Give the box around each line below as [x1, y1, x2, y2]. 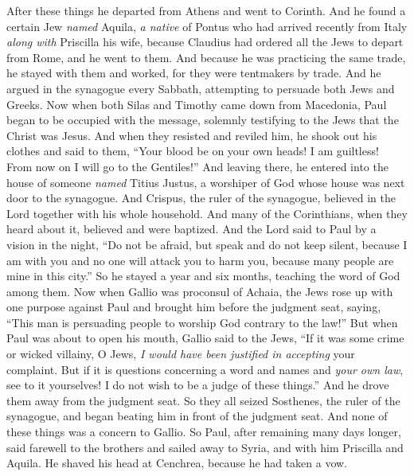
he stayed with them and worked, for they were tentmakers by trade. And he [6, 64, 381, 81]
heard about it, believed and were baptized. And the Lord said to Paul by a [6, 220, 377, 237]
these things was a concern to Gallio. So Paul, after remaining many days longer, [6, 423, 401, 440]
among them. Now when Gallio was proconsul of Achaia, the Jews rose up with [6, 283, 393, 299]
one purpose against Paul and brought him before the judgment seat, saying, [6, 298, 381, 315]
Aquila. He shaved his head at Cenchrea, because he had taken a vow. [6, 455, 348, 471]
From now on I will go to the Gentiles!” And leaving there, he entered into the [6, 158, 389, 174]
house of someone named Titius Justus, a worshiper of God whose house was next [6, 174, 405, 190]
